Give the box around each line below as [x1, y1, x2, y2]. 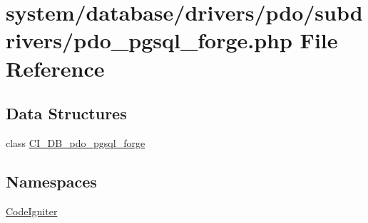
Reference [6, 53, 105, 82]
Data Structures [6, 102, 127, 124]
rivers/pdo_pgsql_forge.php [6, 26, 292, 55]
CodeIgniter [6, 203, 58, 218]
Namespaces [6, 170, 97, 192]
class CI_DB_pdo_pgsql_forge [6, 135, 145, 150]
